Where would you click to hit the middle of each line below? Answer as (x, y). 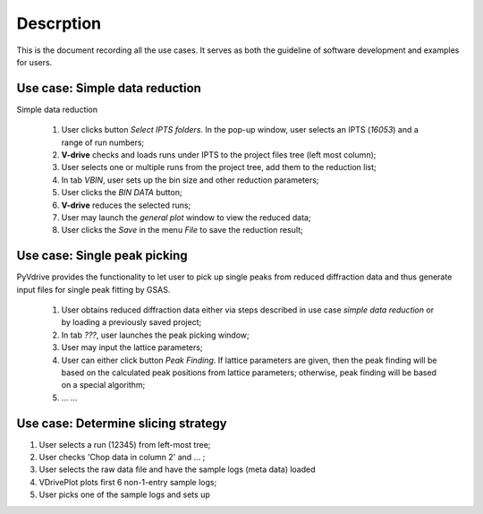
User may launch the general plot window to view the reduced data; (186, 217)
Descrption (59, 23)
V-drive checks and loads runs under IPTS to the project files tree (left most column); (219, 155)
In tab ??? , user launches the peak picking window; (155, 335)
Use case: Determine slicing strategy (122, 423)
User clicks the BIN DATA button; (122, 193)
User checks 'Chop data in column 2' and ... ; (122, 458)
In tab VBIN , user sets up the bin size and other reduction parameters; (190, 180)
